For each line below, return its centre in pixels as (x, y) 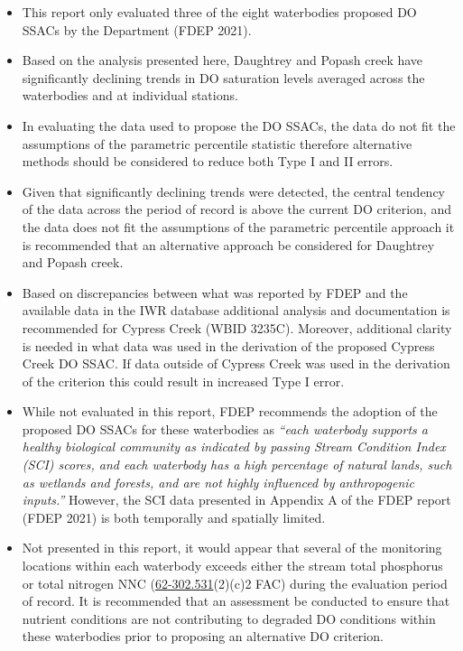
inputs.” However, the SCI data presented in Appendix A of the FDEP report (236, 500)
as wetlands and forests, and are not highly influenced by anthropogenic (218, 482)
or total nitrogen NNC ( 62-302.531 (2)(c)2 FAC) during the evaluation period (235, 583)
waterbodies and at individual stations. (130, 95)
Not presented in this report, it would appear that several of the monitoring (232, 548)
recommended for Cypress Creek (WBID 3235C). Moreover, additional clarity (237, 327)
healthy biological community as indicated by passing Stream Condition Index (234, 446)
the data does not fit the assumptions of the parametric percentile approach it (238, 226)
